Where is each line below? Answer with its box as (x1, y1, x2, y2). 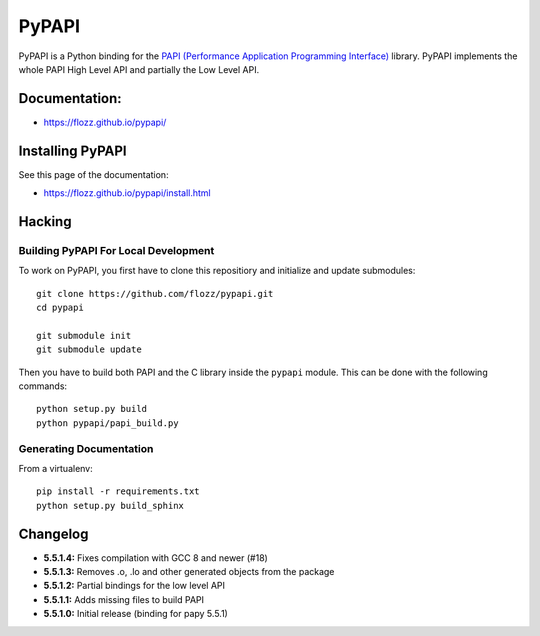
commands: (18, 380, 68, 392)
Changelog (18, 525, 89, 542)
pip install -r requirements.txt (36, 486, 200, 497)
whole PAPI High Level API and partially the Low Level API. (18, 63, 260, 75)
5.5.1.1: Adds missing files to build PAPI (43, 593, 205, 605)
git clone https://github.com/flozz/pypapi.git (36, 288, 274, 299)
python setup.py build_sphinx (36, 500, 185, 511)
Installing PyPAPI (18, 142, 127, 159)
